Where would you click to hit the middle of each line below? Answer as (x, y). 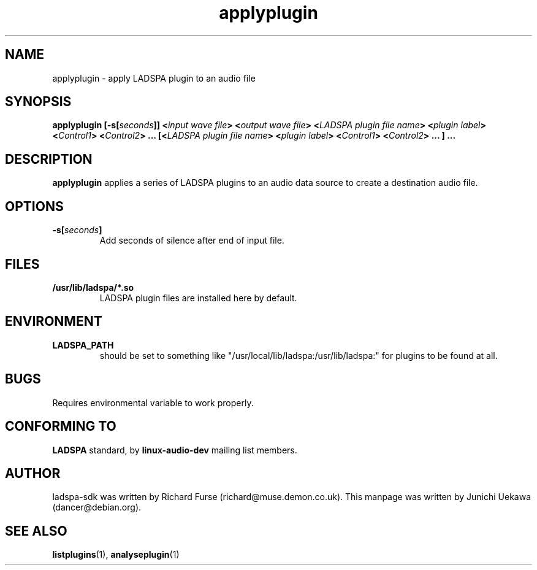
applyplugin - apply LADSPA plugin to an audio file (154, 78)
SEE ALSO (36, 531)
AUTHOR (33, 473)
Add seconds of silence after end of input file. (192, 241)
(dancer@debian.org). (97, 507)
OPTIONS (34, 206)
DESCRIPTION (49, 159)
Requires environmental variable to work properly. (153, 402)
